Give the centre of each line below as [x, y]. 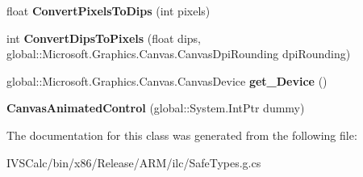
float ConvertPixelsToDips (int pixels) [108, 11]
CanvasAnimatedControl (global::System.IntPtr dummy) [156, 108]
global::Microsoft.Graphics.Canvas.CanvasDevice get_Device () [167, 80]
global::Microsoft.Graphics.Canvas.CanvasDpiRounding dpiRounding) [179, 54]
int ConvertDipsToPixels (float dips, [104, 38]
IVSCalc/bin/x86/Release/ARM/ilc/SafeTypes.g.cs [134, 162]
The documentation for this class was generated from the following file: [182, 135]
